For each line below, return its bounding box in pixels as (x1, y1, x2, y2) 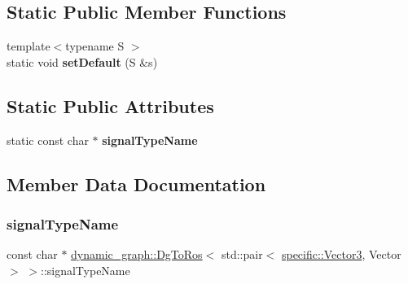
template (7, 37, 50, 55)
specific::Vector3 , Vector (281, 246, 401, 263)
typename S (65, 37, 125, 55)
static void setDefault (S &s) (7, 53, 158, 70)
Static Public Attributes (7, 93, 214, 118)
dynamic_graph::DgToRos (71, 246, 203, 263)
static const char (7, 131, 89, 148)
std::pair (221, 246, 263, 263)
